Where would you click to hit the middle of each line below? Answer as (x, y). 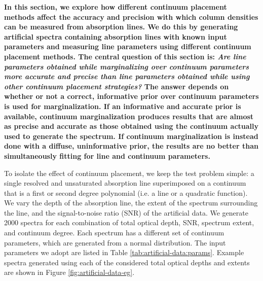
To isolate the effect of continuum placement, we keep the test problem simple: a (129, 173)
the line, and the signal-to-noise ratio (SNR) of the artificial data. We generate (126, 212)
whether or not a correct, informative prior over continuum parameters (131, 96)
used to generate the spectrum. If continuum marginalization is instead (131, 136)
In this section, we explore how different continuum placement (116, 7)
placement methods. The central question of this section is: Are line (125, 56)
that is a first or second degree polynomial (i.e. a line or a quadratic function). (126, 192)
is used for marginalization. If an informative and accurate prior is (123, 106)
